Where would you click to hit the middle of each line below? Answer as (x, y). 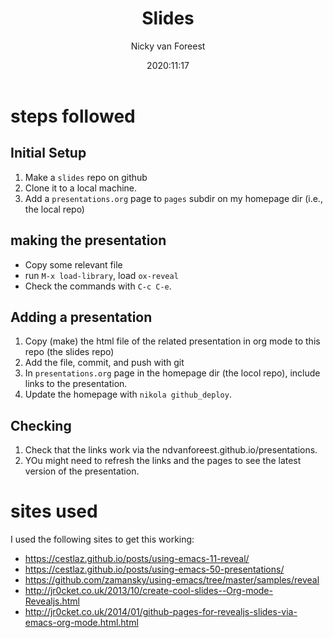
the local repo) (54, 209)
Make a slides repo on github (86, 177)
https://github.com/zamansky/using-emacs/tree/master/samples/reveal (172, 580)
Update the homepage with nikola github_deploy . (128, 394)
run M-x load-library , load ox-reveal (101, 275)
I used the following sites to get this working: (102, 539)
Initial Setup (48, 153)
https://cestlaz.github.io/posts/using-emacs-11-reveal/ (137, 559)
